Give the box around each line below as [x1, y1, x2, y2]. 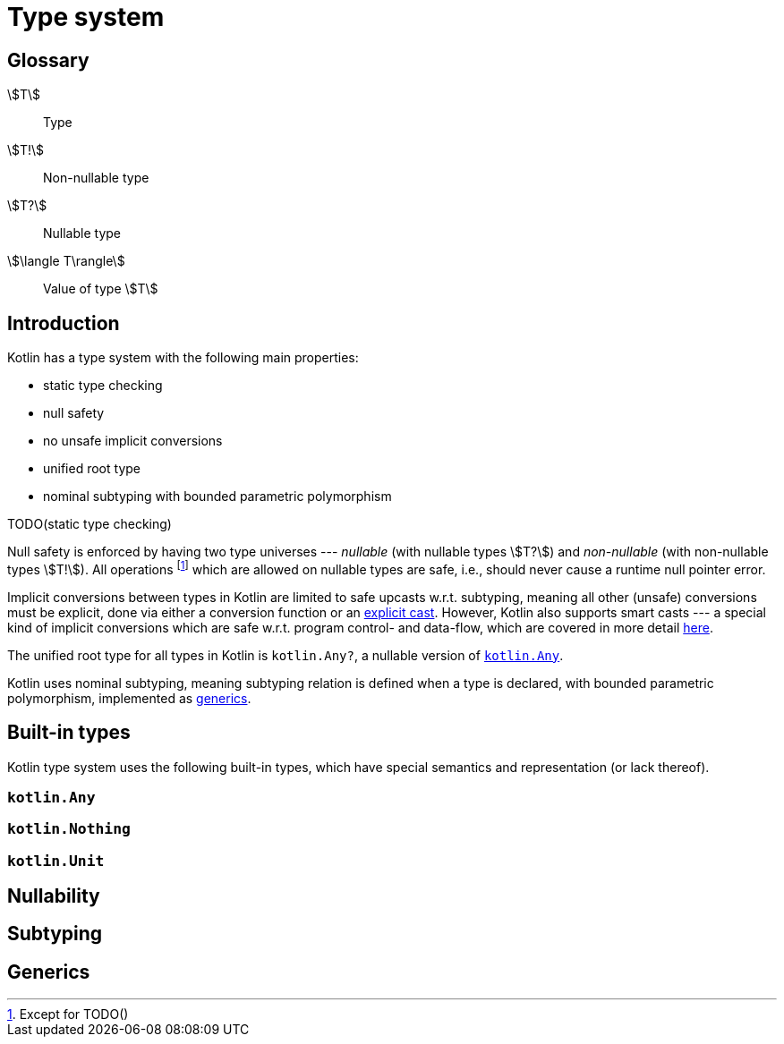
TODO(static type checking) [7, 516, 172, 532]
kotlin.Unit [7, 852, 105, 870]
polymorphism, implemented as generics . [7, 690, 251, 706]
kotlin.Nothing [7, 820, 131, 838]
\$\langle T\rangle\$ [7, 253, 125, 269]
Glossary [7, 48, 89, 72]
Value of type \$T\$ [43, 281, 158, 297]
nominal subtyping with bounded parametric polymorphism [43, 488, 392, 505]
